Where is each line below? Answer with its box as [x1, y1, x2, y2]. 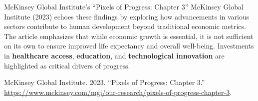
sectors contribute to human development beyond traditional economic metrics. [4, 21, 246, 31]
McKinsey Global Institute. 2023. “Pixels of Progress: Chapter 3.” [4, 77, 205, 87]
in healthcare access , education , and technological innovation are [4, 50, 225, 60]
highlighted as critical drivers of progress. [4, 60, 130, 70]
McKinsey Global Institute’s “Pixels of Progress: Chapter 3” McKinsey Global [4, 1, 244, 11]
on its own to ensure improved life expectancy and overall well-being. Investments [4, 40, 254, 51]
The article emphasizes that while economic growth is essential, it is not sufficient [4, 30, 254, 41]
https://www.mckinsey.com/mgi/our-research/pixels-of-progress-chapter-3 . [4, 86, 232, 97]
